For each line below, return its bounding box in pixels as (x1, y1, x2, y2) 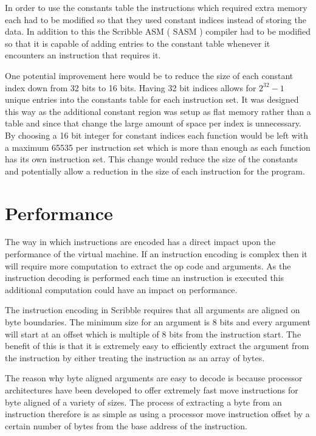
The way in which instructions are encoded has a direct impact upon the (5, 235, 276, 248)
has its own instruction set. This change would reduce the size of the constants (5, 153, 298, 165)
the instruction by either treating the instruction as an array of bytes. (5, 351, 265, 364)
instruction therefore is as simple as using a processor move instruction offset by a (5, 407, 310, 420)
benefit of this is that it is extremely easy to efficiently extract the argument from (5, 339, 309, 352)
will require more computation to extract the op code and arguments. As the (5, 259, 291, 272)
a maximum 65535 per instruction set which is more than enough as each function (5, 140, 311, 153)
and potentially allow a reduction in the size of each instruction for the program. (5, 164, 305, 177)
